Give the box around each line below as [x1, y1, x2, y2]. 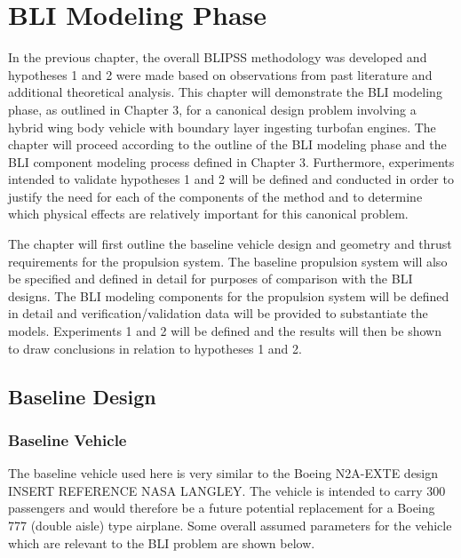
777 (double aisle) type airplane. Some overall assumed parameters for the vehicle [8, 516, 452, 534]
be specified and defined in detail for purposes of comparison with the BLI [8, 269, 413, 288]
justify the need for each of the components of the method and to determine [8, 187, 423, 205]
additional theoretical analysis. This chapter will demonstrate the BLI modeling [8, 83, 442, 101]
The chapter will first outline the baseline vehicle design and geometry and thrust [8, 235, 452, 253]
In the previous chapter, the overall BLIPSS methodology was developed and [8, 48, 427, 67]
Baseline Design [8, 382, 156, 410]
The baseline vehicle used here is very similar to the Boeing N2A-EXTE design [8, 464, 439, 482]
